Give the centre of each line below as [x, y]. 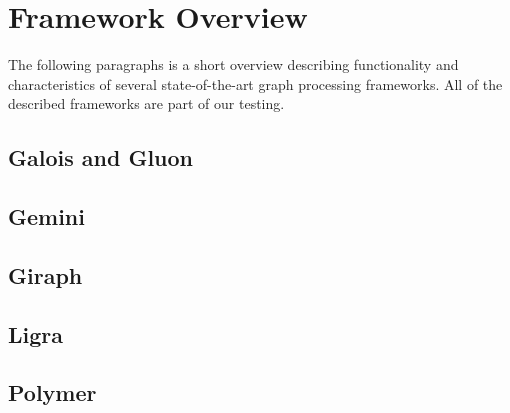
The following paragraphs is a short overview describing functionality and [233, 64]
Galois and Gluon [100, 157]
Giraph [45, 274]
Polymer [52, 392]
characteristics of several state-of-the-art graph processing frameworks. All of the [255, 83]
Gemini [46, 216]
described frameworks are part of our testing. [146, 103]
